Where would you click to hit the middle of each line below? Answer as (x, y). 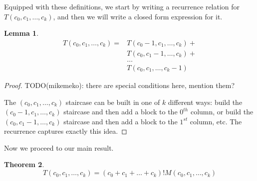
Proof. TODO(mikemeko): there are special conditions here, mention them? (119, 85)
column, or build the (222, 112)
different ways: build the (205, 102)
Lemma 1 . (21, 33)
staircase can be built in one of (113, 102)
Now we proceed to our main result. (59, 147)
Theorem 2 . (24, 164)
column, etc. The (216, 121)
